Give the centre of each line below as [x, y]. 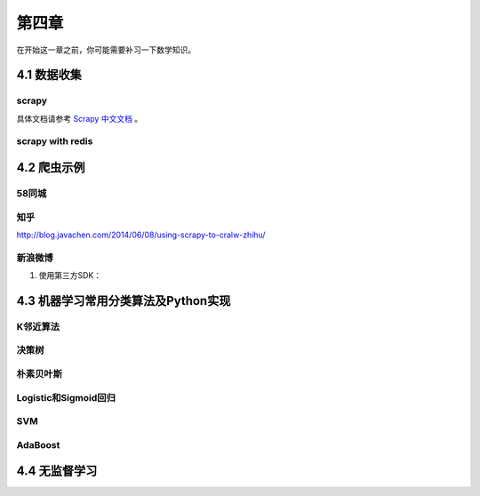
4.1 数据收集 [49, 75]
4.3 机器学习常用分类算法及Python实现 [124, 301]
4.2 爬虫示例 [51, 168]
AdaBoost [38, 444]
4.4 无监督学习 [57, 471]
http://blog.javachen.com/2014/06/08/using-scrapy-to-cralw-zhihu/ [141, 235]
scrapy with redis [55, 141]
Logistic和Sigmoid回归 [66, 397]
